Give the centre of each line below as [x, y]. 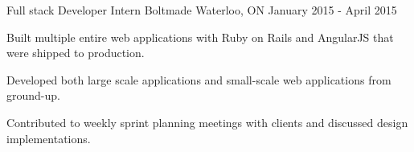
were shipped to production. [76, 53]
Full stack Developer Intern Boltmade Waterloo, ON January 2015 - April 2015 [202, 10]
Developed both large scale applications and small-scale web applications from [199, 79]
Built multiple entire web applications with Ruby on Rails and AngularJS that [200, 37]
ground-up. [33, 95]
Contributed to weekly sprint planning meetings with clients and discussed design [207, 122]
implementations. [49, 138]
